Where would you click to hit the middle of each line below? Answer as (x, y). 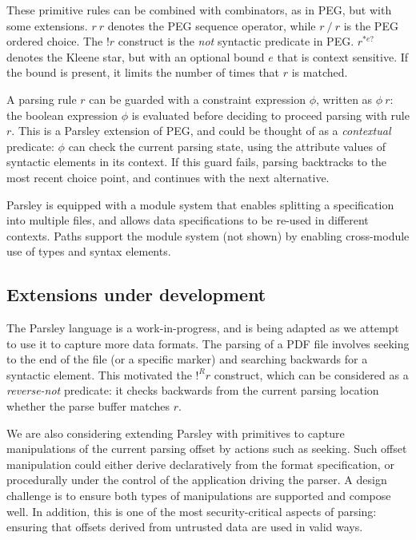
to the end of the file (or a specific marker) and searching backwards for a (187, 359)
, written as (344, 99)
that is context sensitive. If (343, 56)
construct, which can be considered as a (311, 374)
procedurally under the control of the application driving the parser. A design (197, 480)
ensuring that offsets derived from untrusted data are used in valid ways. (185, 527)
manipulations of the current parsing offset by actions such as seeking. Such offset (207, 449)
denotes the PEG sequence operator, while (212, 25)
